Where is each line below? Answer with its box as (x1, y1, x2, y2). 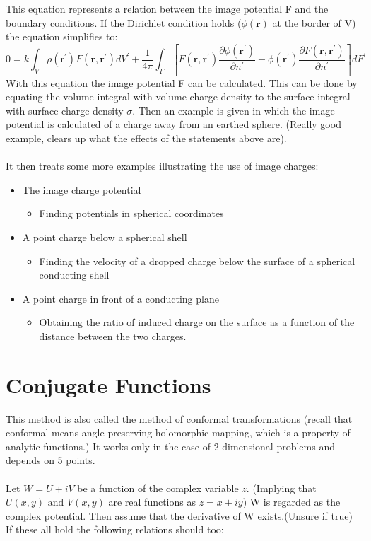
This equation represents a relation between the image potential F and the (6, 1, 329, 16)
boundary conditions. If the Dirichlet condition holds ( (6, 15, 242, 30)
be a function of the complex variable (77, 480, 239, 495)
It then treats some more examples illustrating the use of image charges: (6, 158, 319, 173)
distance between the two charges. (39, 328, 187, 343)
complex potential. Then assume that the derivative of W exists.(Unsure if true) (6, 508, 353, 523)
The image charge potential (22, 182, 141, 197)
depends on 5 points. (6, 453, 95, 467)
